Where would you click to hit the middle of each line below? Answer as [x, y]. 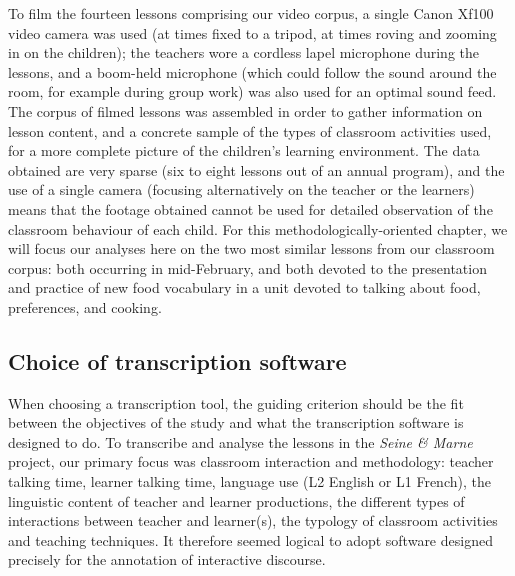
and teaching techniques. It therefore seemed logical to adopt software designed [250, 539]
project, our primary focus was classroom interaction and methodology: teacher [251, 461]
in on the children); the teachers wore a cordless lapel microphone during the [244, 52]
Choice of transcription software [177, 360]
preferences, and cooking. [85, 306]
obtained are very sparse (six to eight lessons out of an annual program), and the [256, 169]
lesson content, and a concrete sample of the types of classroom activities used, [250, 130]
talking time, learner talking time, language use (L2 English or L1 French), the [249, 481]
